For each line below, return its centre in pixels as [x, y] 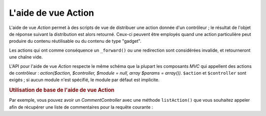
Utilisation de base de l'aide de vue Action [62, 90]
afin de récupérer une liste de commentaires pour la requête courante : [81, 107]
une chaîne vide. [26, 57]
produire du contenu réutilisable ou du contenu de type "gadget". [75, 41]
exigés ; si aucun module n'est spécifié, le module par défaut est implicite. [84, 80]
